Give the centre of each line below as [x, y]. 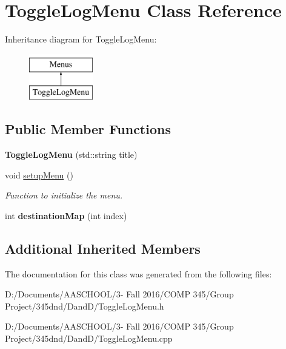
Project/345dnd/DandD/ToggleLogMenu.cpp [89, 338]
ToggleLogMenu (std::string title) [71, 154]
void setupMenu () [39, 174]
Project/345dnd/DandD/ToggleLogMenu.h [85, 306]
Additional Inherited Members [103, 248]
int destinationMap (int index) [66, 215]
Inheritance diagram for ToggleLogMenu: [81, 39]
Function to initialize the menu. [64, 195]
